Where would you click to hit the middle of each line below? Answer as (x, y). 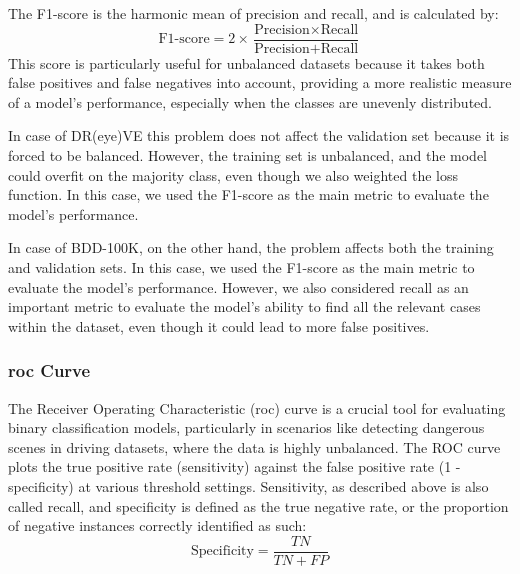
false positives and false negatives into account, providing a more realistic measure (260, 82)
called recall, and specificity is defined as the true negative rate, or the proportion (258, 505)
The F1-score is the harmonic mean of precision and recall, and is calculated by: (253, 13)
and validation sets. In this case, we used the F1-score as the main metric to (241, 267)
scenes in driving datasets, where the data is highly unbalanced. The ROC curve (254, 446)
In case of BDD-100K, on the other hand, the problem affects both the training (251, 247)
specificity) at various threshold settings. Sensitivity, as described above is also (248, 485)
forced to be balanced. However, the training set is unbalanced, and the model (247, 155)
